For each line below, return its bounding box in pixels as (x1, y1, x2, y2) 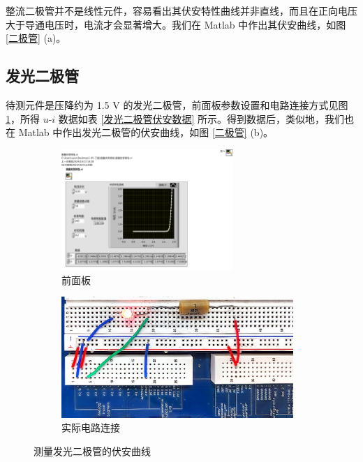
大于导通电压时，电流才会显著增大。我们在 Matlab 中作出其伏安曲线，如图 (6, 17, 346, 31)
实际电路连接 (61, 420, 120, 435)
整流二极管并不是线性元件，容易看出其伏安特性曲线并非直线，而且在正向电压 (6, 3, 357, 17)
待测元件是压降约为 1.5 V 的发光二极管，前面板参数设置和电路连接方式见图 (6, 97, 348, 112)
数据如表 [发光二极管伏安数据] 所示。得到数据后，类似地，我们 (58, 111, 344, 126)
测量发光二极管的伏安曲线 (34, 443, 151, 458)
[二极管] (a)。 (6, 31, 66, 45)
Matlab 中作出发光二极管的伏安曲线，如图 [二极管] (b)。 (18, 125, 274, 140)
